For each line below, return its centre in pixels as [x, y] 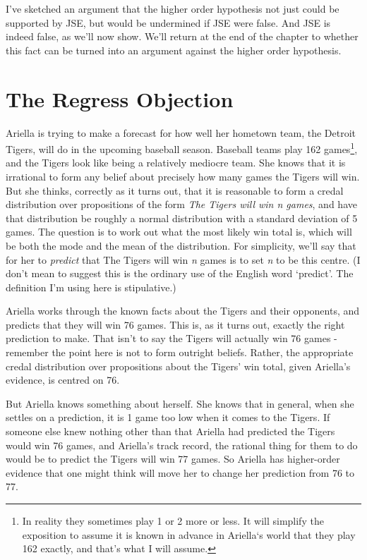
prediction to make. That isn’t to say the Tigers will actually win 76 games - [172, 338]
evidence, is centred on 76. [63, 380]
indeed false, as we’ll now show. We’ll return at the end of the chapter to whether [182, 36]
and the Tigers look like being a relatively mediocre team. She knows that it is [176, 163]
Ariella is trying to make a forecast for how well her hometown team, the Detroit [181, 132]
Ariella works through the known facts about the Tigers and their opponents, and [183, 311]
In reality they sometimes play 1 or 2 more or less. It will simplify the [173, 521]
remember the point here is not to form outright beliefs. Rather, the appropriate [180, 352]
